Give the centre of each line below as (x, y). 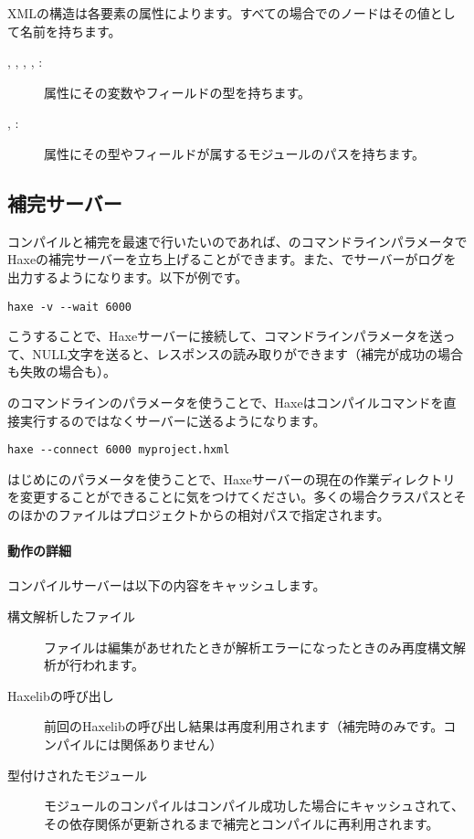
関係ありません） (171, 743)
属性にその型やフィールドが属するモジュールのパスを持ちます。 (235, 153)
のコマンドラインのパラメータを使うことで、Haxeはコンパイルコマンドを (226, 402)
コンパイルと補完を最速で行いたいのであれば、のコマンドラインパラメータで (237, 241)
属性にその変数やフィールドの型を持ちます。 (178, 92)
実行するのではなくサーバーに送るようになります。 (173, 420)
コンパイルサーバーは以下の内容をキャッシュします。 (167, 585)
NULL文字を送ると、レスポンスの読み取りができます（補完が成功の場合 (248, 353)
